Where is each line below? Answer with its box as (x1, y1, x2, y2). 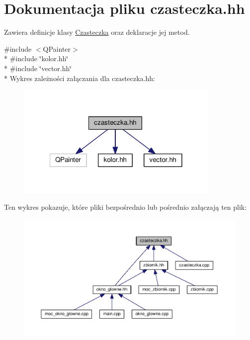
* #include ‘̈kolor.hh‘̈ (4, 53, 69, 64)
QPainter (43, 43, 71, 54)
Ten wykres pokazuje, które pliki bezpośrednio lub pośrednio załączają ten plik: (4, 202, 247, 212)
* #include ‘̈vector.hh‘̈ (4, 63, 72, 73)
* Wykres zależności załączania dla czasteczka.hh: (4, 73, 155, 83)
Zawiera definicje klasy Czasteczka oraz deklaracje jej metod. (4, 27, 190, 37)
